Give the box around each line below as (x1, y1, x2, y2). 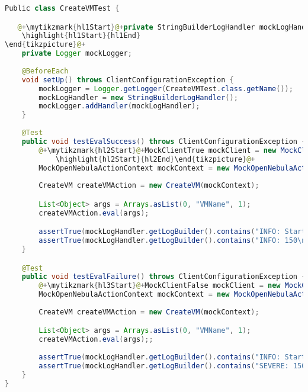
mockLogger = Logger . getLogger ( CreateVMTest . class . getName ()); (38, 84, 293, 93)
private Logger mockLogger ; (21, 49, 132, 58)
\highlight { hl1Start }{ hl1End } (21, 31, 141, 40)
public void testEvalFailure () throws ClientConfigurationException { (21, 272, 306, 281)
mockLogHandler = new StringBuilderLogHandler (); (38, 93, 238, 102)
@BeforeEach (21, 66, 69, 75)
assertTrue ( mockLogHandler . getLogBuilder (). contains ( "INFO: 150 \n (38, 236, 306, 245)
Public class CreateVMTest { (5, 4, 120, 12)
